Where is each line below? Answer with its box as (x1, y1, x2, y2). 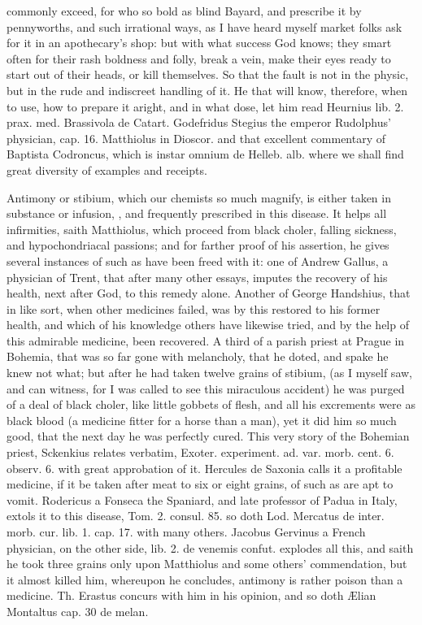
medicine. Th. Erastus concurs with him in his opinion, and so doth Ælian (7, 587, 376, 604)
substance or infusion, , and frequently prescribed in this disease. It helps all (7, 205, 387, 222)
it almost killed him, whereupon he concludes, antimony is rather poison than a (7, 571, 403, 588)
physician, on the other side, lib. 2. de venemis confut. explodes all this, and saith (7, 539, 414, 556)
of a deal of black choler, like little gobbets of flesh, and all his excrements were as (7, 396, 415, 413)
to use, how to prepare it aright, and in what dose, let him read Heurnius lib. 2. (7, 98, 404, 115)
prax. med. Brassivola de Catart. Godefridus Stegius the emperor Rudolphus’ (7, 114, 391, 131)
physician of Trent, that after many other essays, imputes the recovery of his (7, 268, 388, 285)
